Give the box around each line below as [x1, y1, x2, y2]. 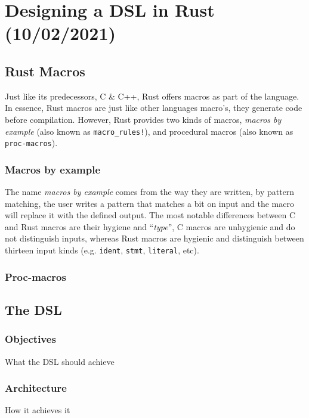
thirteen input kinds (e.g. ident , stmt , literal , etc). [5, 244, 199, 256]
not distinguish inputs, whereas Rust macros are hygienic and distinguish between [5, 232, 304, 244]
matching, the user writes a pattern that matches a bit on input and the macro [5, 197, 294, 209]
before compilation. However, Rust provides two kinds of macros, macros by [5, 113, 282, 125]
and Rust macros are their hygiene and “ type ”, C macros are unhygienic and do [5, 220, 295, 233]
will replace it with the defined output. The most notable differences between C [5, 209, 296, 221]
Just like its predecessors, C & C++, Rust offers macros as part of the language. [5, 89, 299, 102]
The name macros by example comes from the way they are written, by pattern [5, 185, 295, 198]
